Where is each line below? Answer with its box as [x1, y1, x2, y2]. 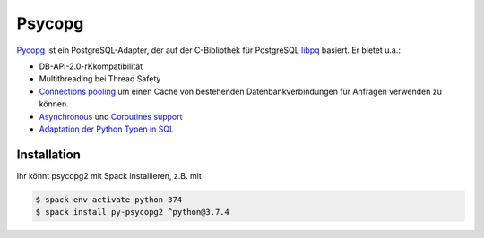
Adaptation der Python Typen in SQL [39, 123, 175, 134]
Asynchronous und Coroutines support [39, 111, 183, 122]
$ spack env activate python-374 [35, 194, 183, 205]
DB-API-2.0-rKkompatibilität [39, 61, 143, 72]
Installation [16, 147, 81, 162]
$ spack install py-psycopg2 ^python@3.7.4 [35, 207, 230, 217]
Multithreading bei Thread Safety [39, 73, 161, 84]
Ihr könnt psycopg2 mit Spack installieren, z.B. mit [16, 170, 202, 181]
